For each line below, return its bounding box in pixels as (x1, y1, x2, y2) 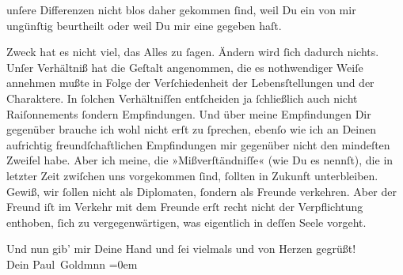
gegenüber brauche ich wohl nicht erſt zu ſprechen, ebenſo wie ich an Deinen (6, 121, 377, 137)
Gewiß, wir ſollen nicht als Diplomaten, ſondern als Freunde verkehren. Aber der (6, 183, 397, 199)
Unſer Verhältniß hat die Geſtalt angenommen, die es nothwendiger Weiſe (6, 58, 363, 75)
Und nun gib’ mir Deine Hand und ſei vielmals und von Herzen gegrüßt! (6, 240, 356, 257)
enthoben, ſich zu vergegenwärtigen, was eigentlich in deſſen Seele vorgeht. (6, 213, 367, 230)
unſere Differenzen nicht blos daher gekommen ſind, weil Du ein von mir (6, 2, 356, 17)
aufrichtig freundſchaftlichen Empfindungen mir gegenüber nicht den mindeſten (6, 136, 390, 153)
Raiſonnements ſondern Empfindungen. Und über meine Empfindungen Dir (6, 105, 371, 122)
